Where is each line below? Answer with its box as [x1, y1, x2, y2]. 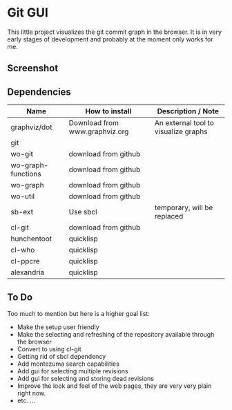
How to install [85, 106, 132, 116]
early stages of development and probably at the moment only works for [7, 35, 213, 43]
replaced [154, 212, 184, 221]
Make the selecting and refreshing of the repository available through [17, 330, 215, 338]
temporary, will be [154, 203, 213, 212]
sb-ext [10, 207, 33, 217]
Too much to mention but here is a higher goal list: [7, 309, 150, 317]
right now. [17, 389, 46, 397]
